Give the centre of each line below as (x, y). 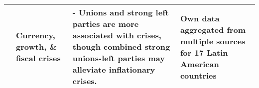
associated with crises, (117, 35)
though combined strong (121, 46)
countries (198, 75)
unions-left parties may (119, 58)
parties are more (106, 24)
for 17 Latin (204, 52)
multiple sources (213, 41)
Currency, (36, 35)
